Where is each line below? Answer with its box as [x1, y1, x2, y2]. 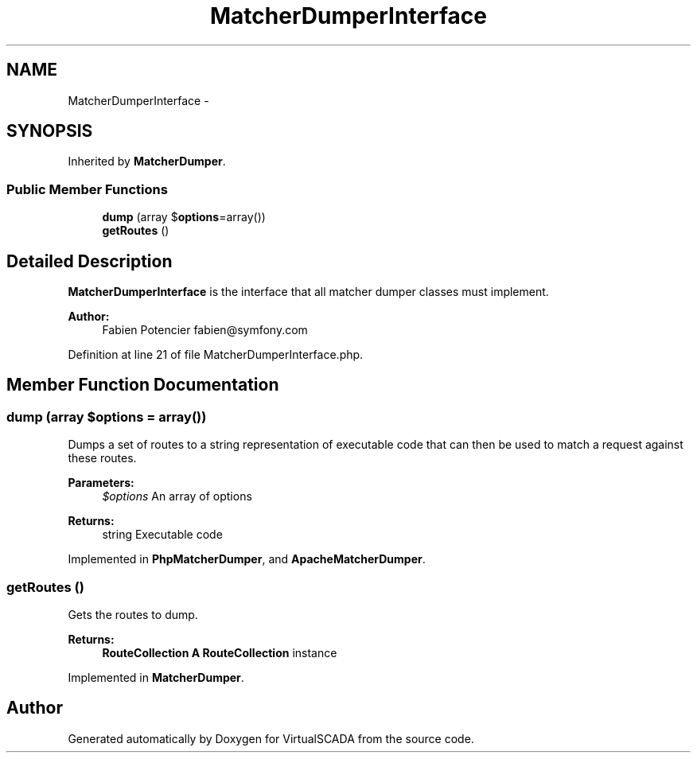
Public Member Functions [6, 181, 168, 197]
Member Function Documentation [6, 375, 279, 395]
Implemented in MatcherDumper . [68, 671, 244, 684]
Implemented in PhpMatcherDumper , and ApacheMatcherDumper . [68, 552, 426, 566]
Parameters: [68, 476, 134, 490]
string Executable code [102, 527, 223, 542]
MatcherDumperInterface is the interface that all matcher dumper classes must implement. [68, 285, 549, 299]
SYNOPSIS [6, 121, 93, 142]
